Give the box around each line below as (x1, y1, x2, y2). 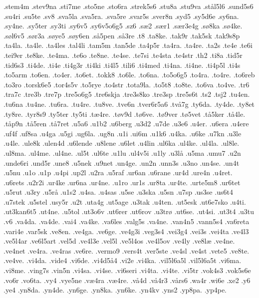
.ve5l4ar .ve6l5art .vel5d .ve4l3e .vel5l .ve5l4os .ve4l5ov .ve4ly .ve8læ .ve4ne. (3, 236, 235, 246)
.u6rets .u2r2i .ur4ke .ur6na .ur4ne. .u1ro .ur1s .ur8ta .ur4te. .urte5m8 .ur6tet (3, 177, 241, 187)
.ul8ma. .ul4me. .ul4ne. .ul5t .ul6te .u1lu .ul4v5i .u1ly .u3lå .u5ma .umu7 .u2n (3, 147, 241, 158)
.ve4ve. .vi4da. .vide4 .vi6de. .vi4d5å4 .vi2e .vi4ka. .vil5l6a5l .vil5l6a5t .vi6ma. (3, 255, 242, 266)
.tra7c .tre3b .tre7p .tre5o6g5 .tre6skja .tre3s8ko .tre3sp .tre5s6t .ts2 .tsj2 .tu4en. (3, 89, 250, 99)
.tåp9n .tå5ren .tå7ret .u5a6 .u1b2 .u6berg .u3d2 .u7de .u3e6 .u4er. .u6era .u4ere (3, 118, 249, 129)
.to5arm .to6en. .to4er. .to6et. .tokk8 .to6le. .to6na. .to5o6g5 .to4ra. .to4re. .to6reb (3, 69, 255, 80)
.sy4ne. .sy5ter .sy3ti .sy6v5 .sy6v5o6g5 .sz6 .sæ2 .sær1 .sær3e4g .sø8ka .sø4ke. (3, 20, 243, 31)
